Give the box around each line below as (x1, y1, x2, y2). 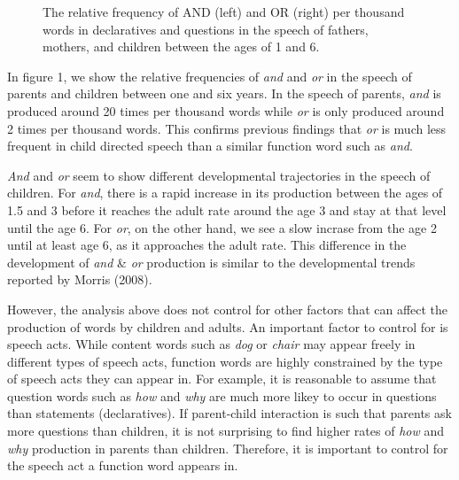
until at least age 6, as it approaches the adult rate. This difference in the (7, 236, 407, 254)
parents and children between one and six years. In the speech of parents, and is (7, 84, 441, 103)
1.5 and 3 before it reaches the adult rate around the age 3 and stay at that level (7, 200, 447, 219)
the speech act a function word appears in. (7, 456, 238, 475)
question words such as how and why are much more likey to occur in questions (7, 386, 437, 405)
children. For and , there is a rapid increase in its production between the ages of (7, 183, 443, 202)
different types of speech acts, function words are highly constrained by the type (7, 352, 443, 370)
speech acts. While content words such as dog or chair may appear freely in (7, 335, 416, 353)
